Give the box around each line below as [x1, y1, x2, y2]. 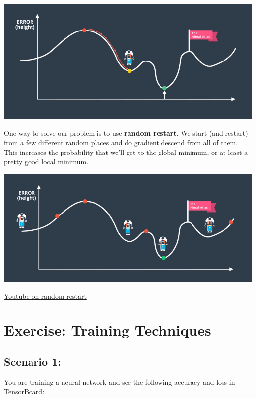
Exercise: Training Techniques [4, 320, 211, 340]
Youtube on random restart [4, 291, 87, 301]
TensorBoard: [4, 386, 45, 397]
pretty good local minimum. [4, 156, 89, 167]
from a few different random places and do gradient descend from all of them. [4, 137, 238, 148]
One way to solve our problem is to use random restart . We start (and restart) [4, 127, 248, 138]
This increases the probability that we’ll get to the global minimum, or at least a [4, 147, 248, 157]
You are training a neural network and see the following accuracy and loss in [4, 376, 235, 387]
